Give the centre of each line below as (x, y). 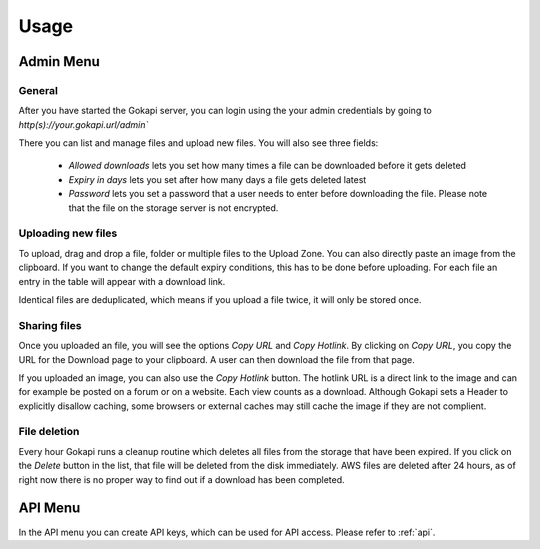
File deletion (49, 432)
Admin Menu (59, 61)
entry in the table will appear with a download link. (122, 281)
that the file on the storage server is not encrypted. (173, 207)
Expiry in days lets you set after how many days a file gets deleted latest (217, 179)
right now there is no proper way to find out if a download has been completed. (181, 479)
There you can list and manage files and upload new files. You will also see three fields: (198, 143)
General (38, 90)
